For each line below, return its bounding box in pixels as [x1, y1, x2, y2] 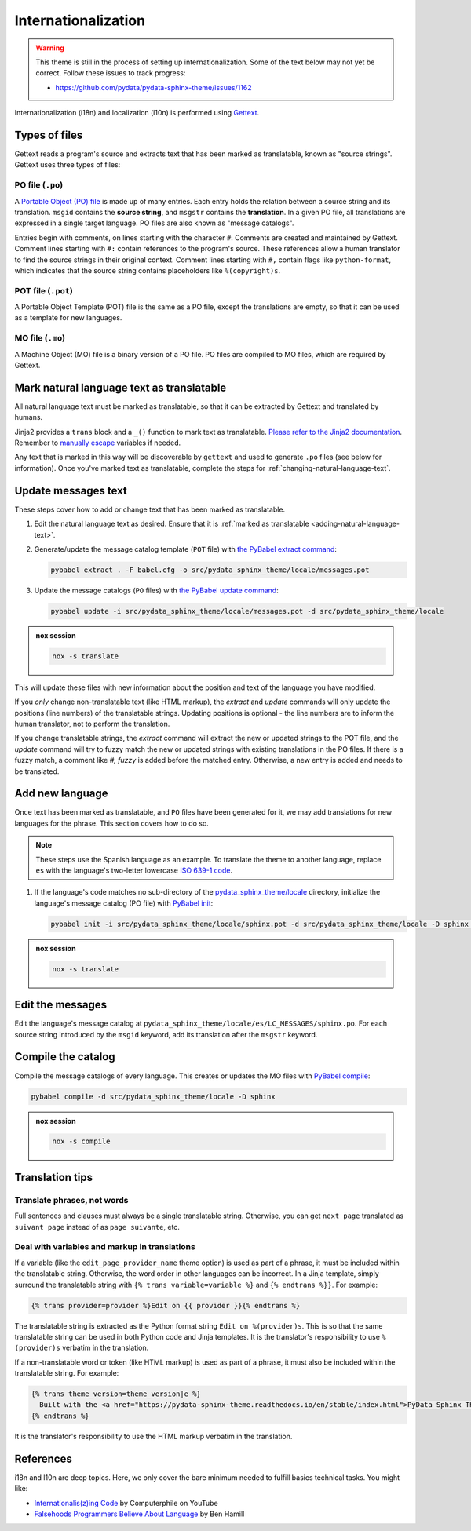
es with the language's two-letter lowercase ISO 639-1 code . [35, 866, 233, 875]
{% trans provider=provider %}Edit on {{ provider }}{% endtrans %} [31, 1301, 301, 1310]
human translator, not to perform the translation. [14, 719, 170, 728]
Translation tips [14, 1170, 93, 1184]
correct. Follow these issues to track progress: [35, 68, 186, 78]
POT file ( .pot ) [14, 285, 74, 296]
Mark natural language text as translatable [14, 381, 227, 394]
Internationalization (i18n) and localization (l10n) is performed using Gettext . [14, 108, 260, 118]
